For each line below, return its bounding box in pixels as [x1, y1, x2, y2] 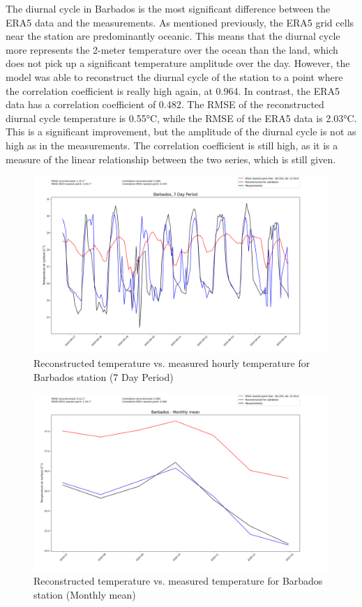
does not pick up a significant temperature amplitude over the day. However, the [6, 56, 350, 70]
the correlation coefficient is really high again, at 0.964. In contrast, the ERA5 [6, 83, 340, 98]
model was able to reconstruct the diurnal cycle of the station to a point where [6, 69, 343, 84]
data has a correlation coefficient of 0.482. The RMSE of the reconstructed [6, 97, 324, 112]
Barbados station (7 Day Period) [33, 369, 174, 384]
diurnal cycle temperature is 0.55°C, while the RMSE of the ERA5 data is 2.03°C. [6, 110, 357, 125]
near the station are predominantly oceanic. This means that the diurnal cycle [6, 29, 340, 43]
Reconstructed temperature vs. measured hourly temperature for [33, 355, 310, 370]
